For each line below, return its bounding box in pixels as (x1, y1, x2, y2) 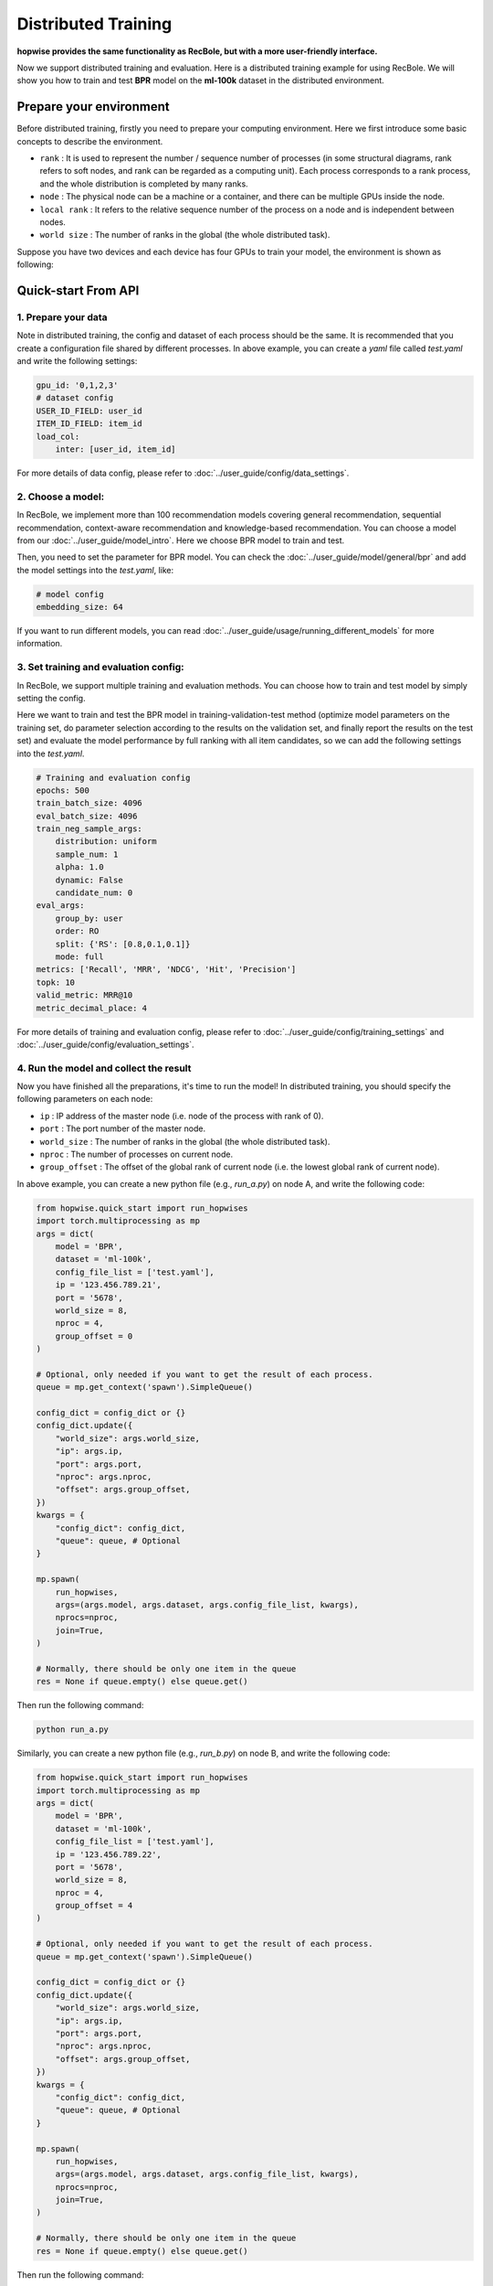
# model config (36, 589, 104, 599)
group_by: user (55, 913, 123, 924)
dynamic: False (55, 874, 123, 885)
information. (16, 638, 63, 649)
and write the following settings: (16, 356, 138, 367)
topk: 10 (36, 977, 76, 988)
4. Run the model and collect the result (16, 1062, 192, 1074)
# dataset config (36, 393, 114, 403)
